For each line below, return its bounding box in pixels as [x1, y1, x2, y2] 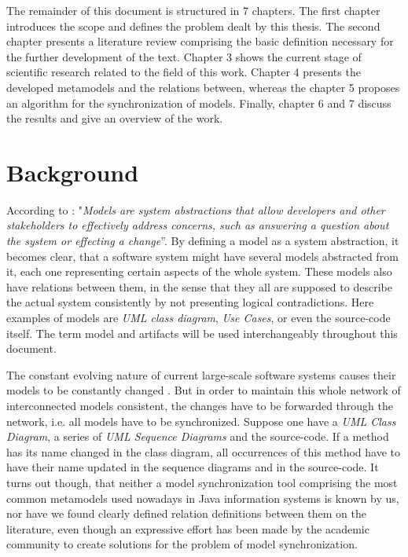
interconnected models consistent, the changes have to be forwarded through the [6, 398, 393, 413]
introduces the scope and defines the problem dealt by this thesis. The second [6, 17, 380, 34]
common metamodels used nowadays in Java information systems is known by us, [6, 489, 399, 506]
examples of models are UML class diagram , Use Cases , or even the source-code [6, 310, 391, 326]
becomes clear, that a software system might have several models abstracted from [6, 247, 399, 264]
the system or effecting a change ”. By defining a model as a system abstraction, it [6, 233, 399, 249]
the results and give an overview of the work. [6, 110, 223, 126]
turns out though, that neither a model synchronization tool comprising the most [6, 474, 398, 490]
